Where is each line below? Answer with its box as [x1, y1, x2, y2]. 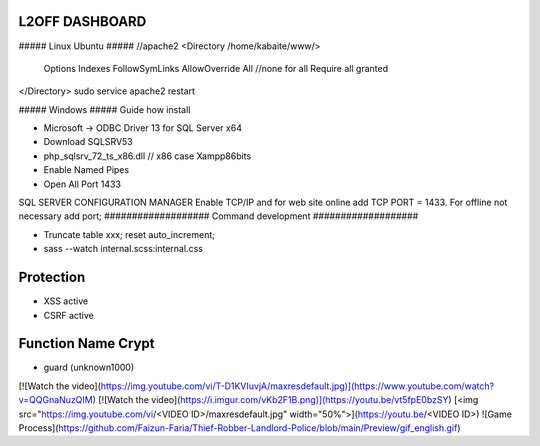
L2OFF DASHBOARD [18, 13, 147, 30]
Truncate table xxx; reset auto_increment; [43, 228, 215, 240]
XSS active [43, 295, 89, 307]
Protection [18, 269, 86, 286]
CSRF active [43, 309, 95, 321]
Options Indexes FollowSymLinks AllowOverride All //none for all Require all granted [43, 62, 389, 74]
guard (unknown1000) [43, 361, 135, 374]
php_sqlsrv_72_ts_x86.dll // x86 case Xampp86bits [43, 150, 252, 162]
